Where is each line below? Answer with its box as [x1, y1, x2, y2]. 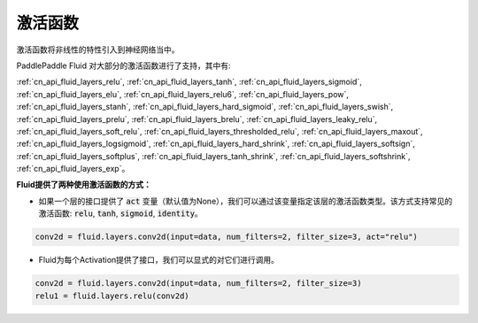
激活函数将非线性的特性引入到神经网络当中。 [16, 44, 180, 55]
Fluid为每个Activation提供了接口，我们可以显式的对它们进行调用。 [38, 255, 279, 265]
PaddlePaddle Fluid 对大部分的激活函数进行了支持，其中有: [16, 60, 231, 71]
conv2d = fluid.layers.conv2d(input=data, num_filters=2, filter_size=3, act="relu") [35, 232, 418, 242]
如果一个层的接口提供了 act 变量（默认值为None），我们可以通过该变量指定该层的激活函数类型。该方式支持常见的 [38, 196, 453, 206]
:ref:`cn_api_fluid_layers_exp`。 [16, 164, 130, 174]
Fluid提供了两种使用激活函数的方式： [16, 180, 152, 190]
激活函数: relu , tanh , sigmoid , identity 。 [38, 208, 203, 219]
